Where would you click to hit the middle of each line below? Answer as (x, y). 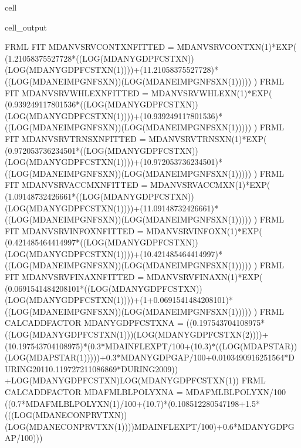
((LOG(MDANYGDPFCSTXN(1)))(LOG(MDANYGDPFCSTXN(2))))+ (137, 334)
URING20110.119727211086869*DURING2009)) (92, 368)
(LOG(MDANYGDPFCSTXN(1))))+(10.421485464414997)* (114, 253)
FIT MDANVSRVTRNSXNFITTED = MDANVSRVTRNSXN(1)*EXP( (136, 138)
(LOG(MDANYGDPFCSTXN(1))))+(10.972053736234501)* (114, 162)
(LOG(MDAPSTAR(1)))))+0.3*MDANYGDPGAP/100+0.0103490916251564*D (150, 357)
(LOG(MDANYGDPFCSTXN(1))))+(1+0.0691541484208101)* (119, 300)
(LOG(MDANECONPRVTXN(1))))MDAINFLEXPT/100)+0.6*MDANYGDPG (150, 426)
